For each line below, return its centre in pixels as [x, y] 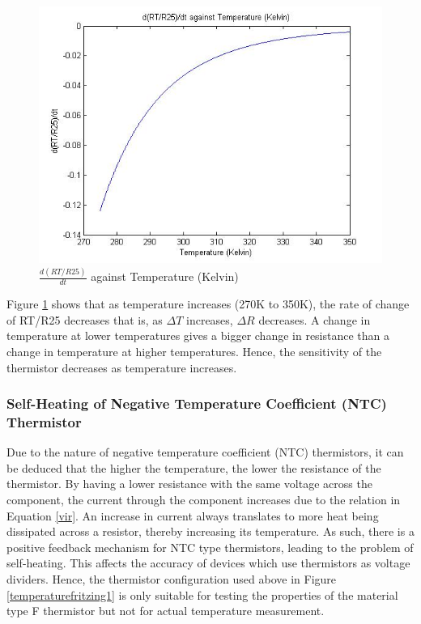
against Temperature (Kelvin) [165, 276]
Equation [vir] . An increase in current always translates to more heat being [193, 515]
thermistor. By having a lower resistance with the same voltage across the [189, 484]
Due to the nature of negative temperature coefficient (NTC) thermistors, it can [205, 452]
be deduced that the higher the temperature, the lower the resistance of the [194, 467]
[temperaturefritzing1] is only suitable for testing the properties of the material [202, 594]
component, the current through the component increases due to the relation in [204, 500]
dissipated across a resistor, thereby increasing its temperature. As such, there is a [210, 531]
